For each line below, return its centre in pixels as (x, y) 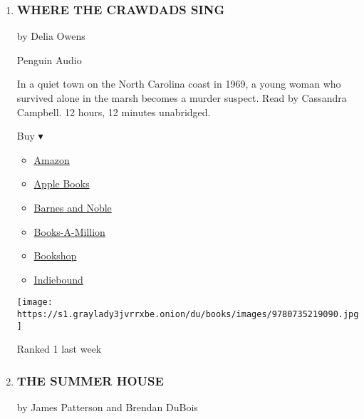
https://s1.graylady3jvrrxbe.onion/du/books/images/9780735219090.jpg (188, 314)
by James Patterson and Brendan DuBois (107, 407)
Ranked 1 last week (59, 349)
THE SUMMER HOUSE (90, 380)
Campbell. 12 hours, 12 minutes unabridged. (114, 112)
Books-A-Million (69, 231)
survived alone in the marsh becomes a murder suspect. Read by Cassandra (182, 98)
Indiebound (58, 279)
